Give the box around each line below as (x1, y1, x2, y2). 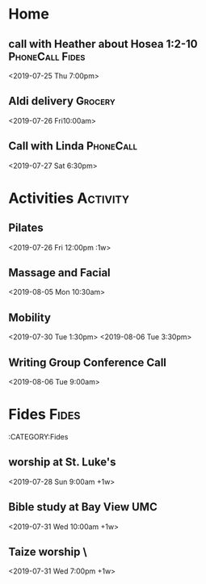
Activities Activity (8, 189, 130, 207)
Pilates (8, 221, 44, 235)
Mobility (8, 310, 51, 324)
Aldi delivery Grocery (8, 95, 116, 108)
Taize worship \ (8, 545, 87, 559)
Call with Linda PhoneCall (8, 139, 138, 153)
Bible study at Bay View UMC (8, 500, 158, 514)
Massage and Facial (8, 266, 111, 279)
